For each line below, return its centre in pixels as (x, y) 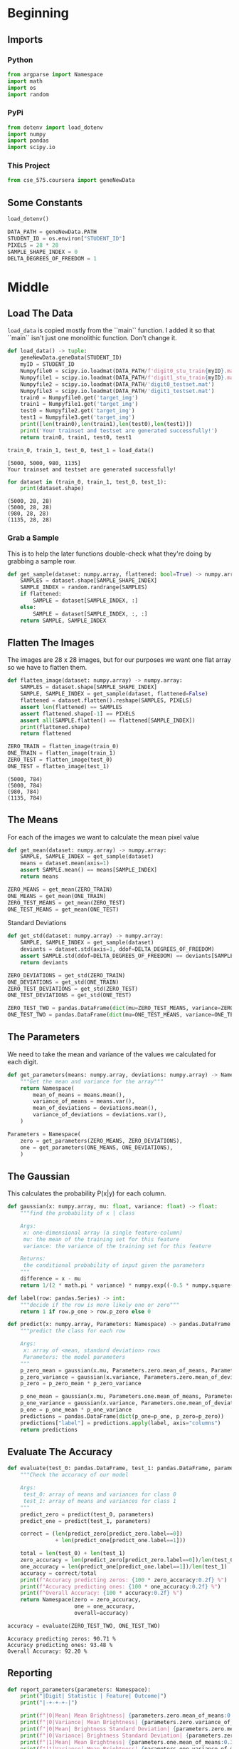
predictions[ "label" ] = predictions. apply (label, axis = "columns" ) (121, 1423)
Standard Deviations (37, 923)
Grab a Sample (33, 538)
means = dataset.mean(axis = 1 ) (65, 863)
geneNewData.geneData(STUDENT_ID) (71, 358)
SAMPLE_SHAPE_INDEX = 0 (43, 252)
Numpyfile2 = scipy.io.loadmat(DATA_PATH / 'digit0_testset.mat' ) (117, 384)
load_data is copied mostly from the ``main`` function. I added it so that (111, 330)
